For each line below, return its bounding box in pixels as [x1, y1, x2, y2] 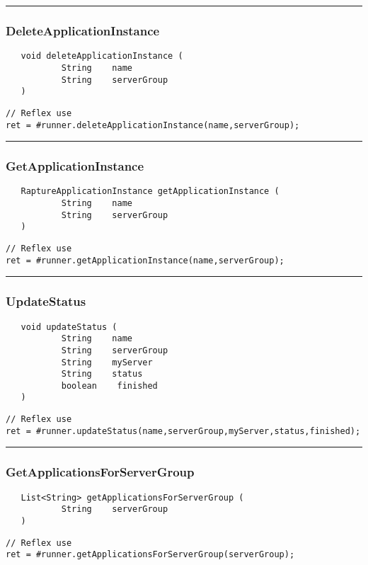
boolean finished [61, 380, 158, 391]
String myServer [61, 357, 153, 367]
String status [61, 369, 143, 379]
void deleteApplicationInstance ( [21, 51, 183, 62]
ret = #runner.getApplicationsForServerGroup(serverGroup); [6, 549, 295, 560]
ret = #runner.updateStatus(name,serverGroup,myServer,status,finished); [6, 426, 361, 436]
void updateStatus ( [21, 321, 117, 332]
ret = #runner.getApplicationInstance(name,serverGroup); [6, 255, 284, 266]
